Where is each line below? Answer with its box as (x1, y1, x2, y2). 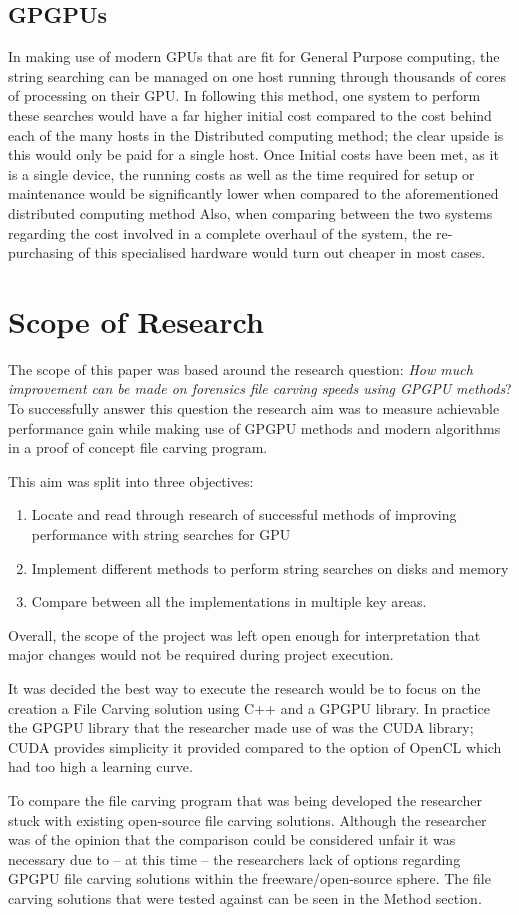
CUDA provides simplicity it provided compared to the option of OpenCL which (8, 736, 502, 757)
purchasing (8, 242, 74, 263)
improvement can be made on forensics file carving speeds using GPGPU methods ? (8, 378, 512, 399)
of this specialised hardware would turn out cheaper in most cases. (78, 242, 486, 263)
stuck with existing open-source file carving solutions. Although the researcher (8, 809, 487, 830)
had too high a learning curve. (8, 756, 193, 777)
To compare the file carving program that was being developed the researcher (8, 789, 483, 810)
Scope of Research (8, 300, 264, 341)
